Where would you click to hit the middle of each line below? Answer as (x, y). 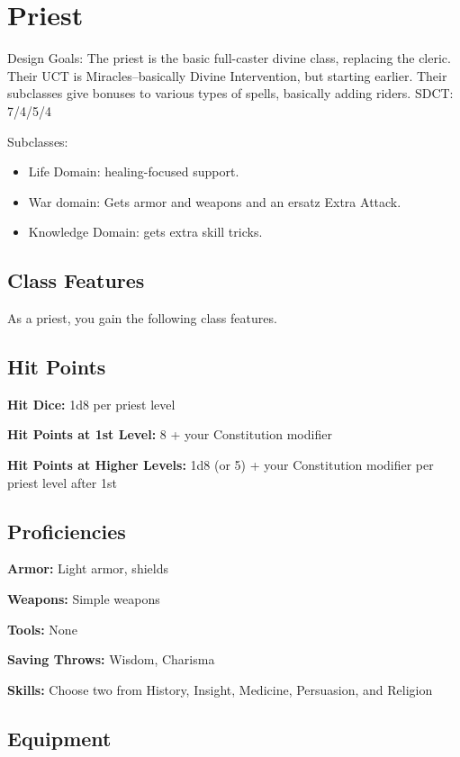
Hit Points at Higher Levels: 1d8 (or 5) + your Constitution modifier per (221, 465)
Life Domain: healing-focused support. (134, 171)
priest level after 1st (62, 482)
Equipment (59, 738)
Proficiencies (67, 531)
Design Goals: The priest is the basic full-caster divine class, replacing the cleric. (229, 58)
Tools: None (42, 629)
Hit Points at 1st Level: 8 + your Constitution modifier (170, 434)
